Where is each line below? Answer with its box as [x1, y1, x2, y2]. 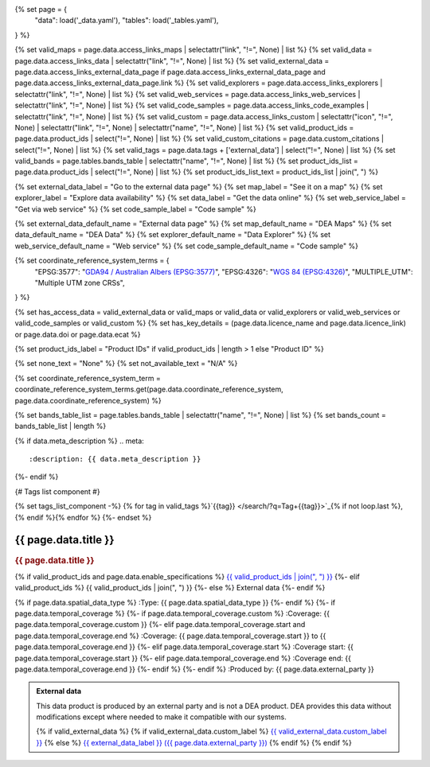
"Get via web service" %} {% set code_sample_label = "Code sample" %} [14, 204, 256, 214]
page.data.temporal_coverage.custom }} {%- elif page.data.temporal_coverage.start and [14, 620, 306, 629]
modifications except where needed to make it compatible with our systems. [36, 712, 287, 722]
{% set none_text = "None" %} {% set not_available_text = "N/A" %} [14, 359, 238, 368]
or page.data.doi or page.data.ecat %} [14, 329, 141, 339]
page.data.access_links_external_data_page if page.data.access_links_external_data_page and [14, 67, 326, 76]
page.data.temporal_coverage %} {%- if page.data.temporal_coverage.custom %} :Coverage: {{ [14, 609, 330, 618]
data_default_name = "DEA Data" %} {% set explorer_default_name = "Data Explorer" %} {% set [14, 230, 330, 239]
